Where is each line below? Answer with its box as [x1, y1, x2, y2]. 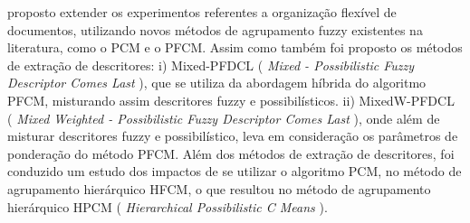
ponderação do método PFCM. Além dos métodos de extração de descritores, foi [7, 144, 455, 163]
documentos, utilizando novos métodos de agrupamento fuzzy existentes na [7, 20, 423, 39]
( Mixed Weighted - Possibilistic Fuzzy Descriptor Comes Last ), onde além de [7, 108, 440, 127]
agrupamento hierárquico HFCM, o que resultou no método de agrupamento [7, 179, 431, 198]
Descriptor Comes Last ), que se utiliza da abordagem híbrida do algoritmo [7, 73, 427, 92]
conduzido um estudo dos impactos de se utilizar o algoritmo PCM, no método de [7, 162, 462, 181]
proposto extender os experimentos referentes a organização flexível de [7, 3, 397, 21]
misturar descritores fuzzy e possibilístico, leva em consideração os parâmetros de [7, 126, 458, 145]
